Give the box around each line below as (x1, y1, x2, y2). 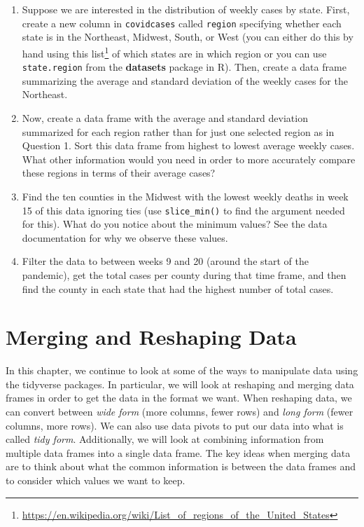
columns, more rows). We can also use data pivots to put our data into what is (6, 418, 344, 432)
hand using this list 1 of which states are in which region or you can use (22, 43, 327, 60)
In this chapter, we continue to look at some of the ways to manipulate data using (6, 363, 358, 378)
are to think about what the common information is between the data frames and (6, 459, 356, 474)
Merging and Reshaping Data (6, 322, 297, 351)
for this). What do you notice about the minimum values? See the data (22, 217, 328, 231)
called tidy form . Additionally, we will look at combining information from (6, 432, 324, 446)
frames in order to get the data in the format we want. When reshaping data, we (6, 390, 352, 405)
